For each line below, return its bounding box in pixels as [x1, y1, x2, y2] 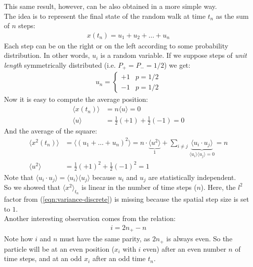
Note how [4, 233, 33, 244]
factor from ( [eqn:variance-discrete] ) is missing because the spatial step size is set [4, 194, 249, 204]
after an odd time [92, 253, 146, 264]
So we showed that [4, 181, 61, 192]
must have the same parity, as [59, 233, 150, 244]
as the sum [215, 10, 249, 21]
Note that [4, 172, 34, 182]
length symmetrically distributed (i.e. [4, 60, 116, 70]
